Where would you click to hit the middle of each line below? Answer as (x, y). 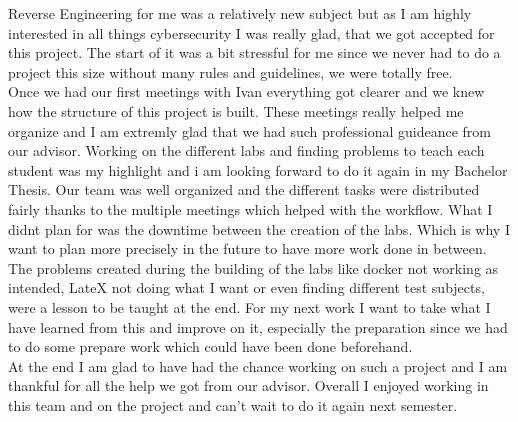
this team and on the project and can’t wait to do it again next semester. (233, 404)
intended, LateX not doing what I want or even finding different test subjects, (246, 287)
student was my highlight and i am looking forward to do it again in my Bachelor (258, 169)
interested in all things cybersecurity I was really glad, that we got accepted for (251, 32)
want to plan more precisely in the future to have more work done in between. (247, 248)
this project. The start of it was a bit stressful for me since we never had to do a (254, 52)
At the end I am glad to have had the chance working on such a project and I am (258, 365)
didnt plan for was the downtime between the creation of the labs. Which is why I (259, 228)
